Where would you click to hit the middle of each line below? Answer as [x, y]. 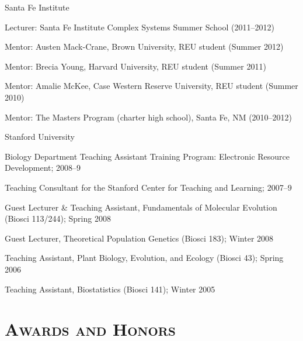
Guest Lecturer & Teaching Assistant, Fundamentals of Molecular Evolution [141, 207]
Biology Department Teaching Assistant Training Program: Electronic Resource [147, 156]
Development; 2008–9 [43, 168]
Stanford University [40, 137]
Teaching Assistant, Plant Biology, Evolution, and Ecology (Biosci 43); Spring [144, 258]
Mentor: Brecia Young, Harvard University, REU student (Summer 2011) [135, 66]
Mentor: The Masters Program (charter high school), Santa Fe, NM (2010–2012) [149, 117]
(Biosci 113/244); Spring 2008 [58, 218]
